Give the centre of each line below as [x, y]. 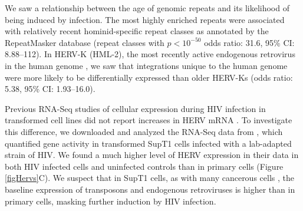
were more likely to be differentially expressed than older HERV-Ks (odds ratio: [149, 77]
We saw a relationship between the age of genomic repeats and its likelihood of [147, 8]
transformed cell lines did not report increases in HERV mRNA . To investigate [149, 120]
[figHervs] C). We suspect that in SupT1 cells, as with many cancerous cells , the [149, 178]
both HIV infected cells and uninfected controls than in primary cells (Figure [144, 166]
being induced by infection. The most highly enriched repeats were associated [145, 19]
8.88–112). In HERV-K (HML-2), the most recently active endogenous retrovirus [150, 54]
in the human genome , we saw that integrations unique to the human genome [146, 65]
